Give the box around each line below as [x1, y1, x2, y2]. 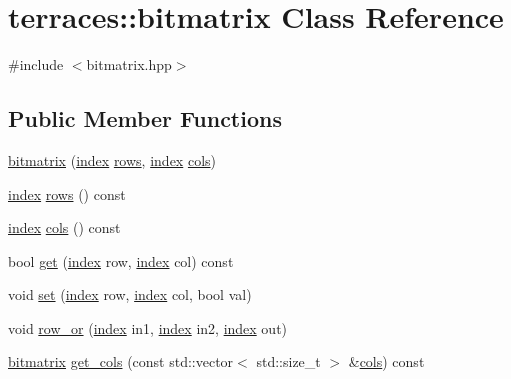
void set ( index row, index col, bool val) [8, 284, 252, 305]
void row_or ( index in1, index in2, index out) [8, 317, 288, 338]
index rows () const [8, 183, 126, 204]
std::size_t [256, 351, 321, 372]
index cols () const [8, 217, 121, 238]
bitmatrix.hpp [86, 54, 172, 75]
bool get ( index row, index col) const [8, 250, 234, 271]
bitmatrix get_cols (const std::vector [8, 351, 234, 372]
